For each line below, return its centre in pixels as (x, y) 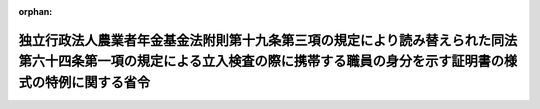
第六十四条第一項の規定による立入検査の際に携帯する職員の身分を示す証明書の (261, 61)
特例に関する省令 (97, 82)
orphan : (35, 11)
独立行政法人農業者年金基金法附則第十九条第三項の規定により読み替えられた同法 (268, 40)
